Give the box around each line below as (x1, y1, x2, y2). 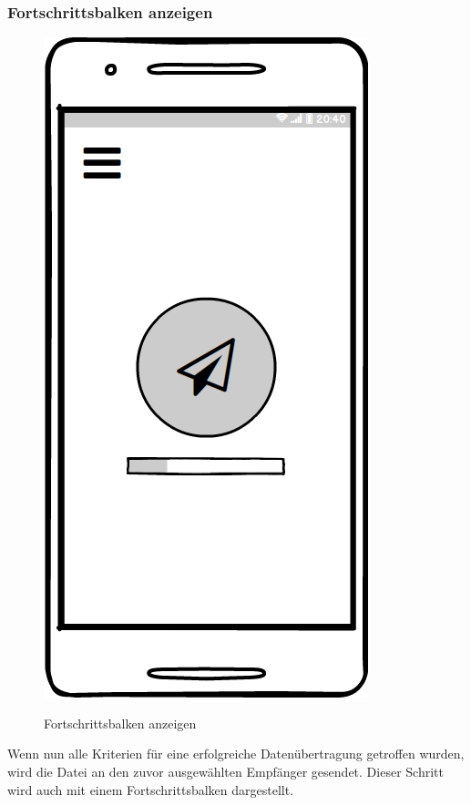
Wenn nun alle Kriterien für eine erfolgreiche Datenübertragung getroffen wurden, (7, 744, 465, 763)
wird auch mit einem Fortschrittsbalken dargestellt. (7, 780, 294, 799)
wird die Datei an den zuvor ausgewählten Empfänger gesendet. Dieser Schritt (7, 762, 444, 780)
